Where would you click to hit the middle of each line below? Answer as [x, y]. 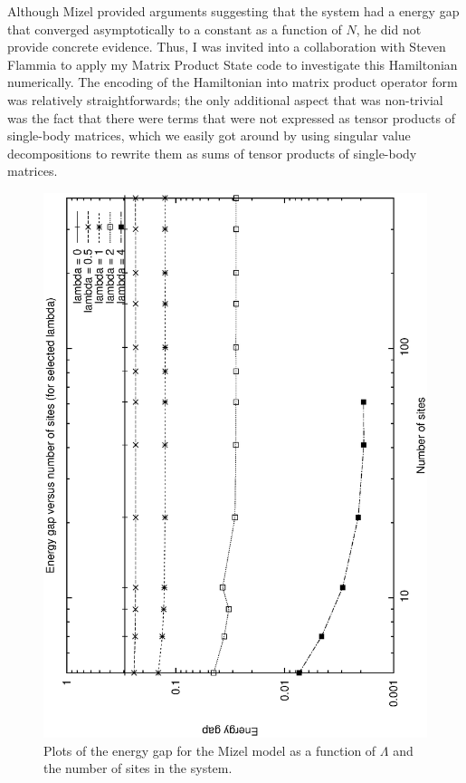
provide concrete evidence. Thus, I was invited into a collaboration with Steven [227, 47]
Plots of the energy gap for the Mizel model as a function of [210, 750]
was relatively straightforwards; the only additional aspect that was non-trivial [225, 99]
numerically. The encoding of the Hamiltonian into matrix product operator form [233, 82]
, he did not [389, 29]
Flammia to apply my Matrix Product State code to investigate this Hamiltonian [233, 64]
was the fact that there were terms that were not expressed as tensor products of [232, 117]
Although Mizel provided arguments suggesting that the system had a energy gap [233, 11]
